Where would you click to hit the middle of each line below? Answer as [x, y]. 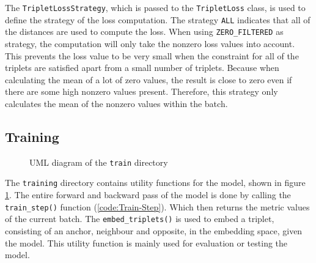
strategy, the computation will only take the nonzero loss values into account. [150, 43]
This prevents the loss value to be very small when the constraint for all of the [152, 55]
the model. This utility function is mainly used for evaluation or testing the [146, 243]
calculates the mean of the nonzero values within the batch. [116, 103]
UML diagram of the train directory [99, 162]
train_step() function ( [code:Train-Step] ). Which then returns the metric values [157, 206]
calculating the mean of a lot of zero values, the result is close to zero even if [149, 79]
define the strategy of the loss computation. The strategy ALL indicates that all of [158, 19]
